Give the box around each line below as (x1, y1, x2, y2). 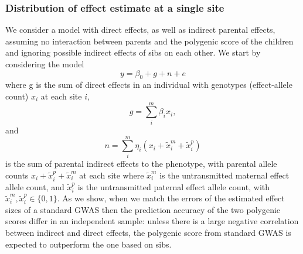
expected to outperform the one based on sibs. (5, 238, 172, 250)
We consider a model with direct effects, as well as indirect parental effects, (5, 23, 275, 36)
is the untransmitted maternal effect (159, 169, 290, 181)
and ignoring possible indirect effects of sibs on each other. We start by (5, 46, 261, 59)
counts (5, 169, 29, 181)
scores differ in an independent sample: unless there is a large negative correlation (5, 215, 299, 227)
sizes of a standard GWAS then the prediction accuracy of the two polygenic (5, 203, 281, 215)
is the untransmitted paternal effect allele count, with (77, 180, 270, 193)
